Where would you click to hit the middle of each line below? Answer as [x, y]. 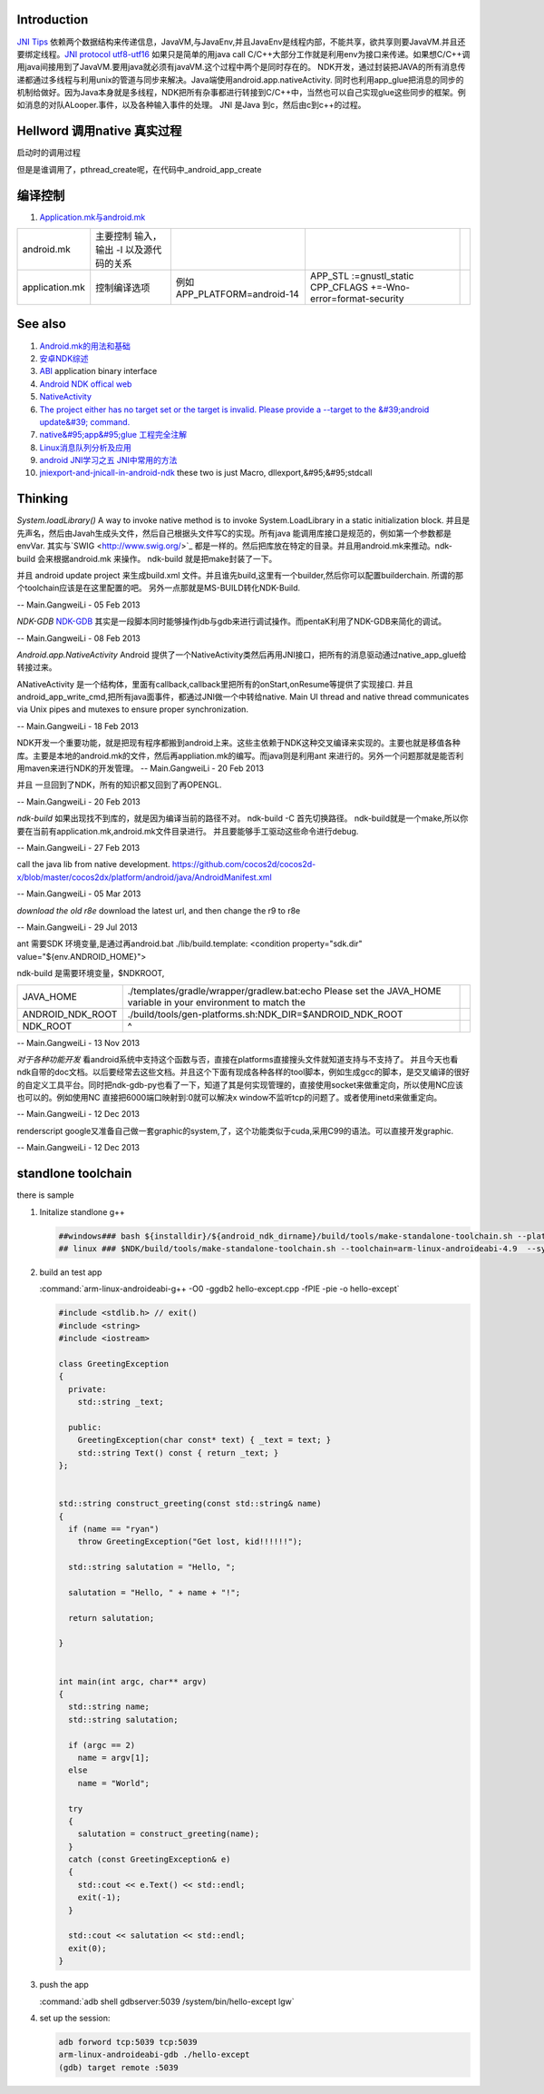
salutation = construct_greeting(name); [169, 1834]
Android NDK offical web [86, 384]
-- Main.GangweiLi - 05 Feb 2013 [78, 605]
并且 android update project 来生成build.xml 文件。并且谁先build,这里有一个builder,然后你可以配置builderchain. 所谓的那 [240, 575]
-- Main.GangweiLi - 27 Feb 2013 [78, 847]
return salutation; [112, 1618]
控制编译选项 [123, 288]
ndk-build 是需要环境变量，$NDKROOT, [91, 973]
